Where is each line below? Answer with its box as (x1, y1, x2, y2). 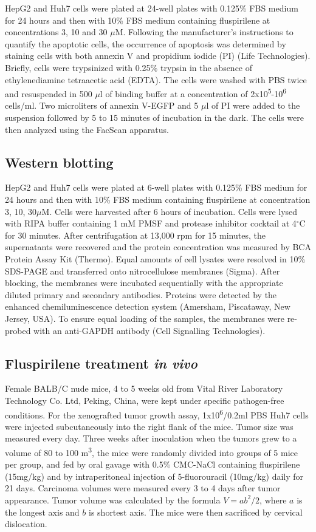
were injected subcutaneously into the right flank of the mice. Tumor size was (5, 420, 294, 432)
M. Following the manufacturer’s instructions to (115, 26, 294, 38)
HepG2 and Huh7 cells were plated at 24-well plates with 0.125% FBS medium (5, 2, 298, 14)
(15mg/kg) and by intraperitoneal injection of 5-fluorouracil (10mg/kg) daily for (5, 469, 304, 482)
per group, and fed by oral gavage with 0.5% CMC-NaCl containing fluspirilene (5, 458, 300, 471)
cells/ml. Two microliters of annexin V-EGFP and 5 (5, 99, 199, 112)
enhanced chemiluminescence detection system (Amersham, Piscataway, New (5, 300, 290, 313)
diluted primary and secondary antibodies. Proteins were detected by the (5, 288, 277, 301)
